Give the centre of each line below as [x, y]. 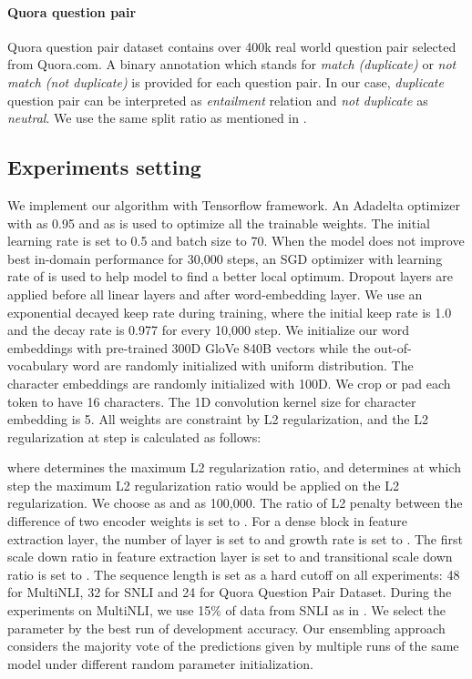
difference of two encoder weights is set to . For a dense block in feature [207, 521]
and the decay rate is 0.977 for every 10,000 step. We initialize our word [208, 330]
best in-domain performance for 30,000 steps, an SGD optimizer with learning [225, 258]
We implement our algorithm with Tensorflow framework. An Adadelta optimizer [234, 204]
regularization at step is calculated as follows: [134, 436]
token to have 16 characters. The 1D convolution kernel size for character [212, 401]
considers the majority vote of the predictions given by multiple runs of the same [233, 646]
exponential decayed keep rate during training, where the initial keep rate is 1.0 [230, 312]
